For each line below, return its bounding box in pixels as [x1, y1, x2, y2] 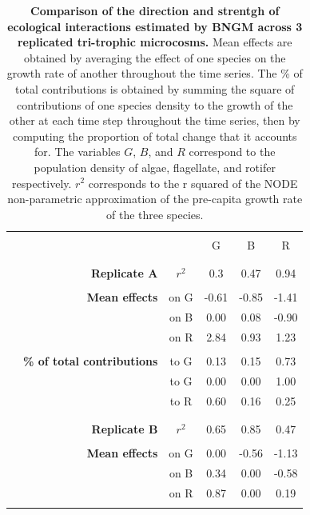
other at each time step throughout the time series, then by [9, 112, 300, 129]
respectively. [12, 174, 72, 191]
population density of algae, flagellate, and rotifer [34, 158, 276, 175]
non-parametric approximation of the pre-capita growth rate [7, 190, 303, 207]
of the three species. [105, 206, 204, 222]
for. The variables [34, 143, 121, 160]
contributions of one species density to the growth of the [17, 96, 293, 113]
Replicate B [91, 421, 158, 437]
